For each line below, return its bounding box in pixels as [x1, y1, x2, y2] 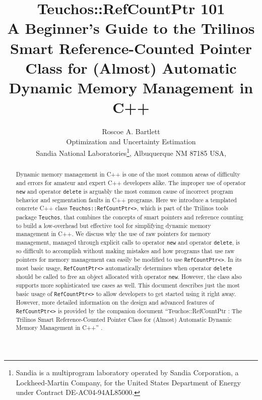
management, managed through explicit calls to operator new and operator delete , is [16, 238, 240, 246]
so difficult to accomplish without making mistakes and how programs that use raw [16, 247, 235, 255]
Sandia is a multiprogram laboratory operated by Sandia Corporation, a [16, 367, 239, 378]
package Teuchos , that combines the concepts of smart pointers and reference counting [16, 212, 244, 221]
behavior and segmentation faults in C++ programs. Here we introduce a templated [16, 195, 237, 204]
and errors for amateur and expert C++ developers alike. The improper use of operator [16, 178, 246, 187]
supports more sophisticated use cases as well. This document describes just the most [16, 281, 240, 290]
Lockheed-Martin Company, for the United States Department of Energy [16, 377, 241, 387]
